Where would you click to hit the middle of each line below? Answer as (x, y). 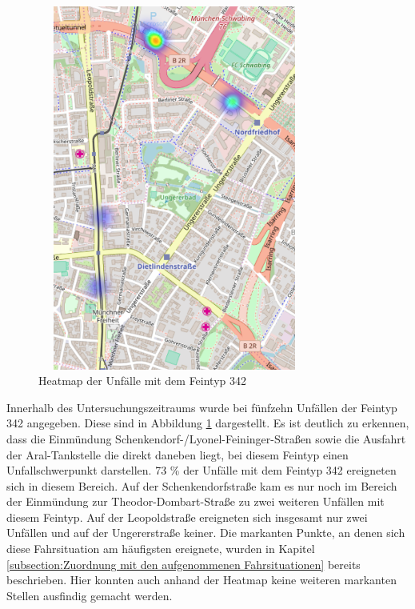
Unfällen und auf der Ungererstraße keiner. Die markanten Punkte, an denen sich (206, 533)
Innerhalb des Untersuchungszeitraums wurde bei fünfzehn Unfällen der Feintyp (202, 407)
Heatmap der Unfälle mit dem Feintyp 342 (143, 381)
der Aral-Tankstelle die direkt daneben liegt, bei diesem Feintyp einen (178, 454)
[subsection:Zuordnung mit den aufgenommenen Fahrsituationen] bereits (184, 564)
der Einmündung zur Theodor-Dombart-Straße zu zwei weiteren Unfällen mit (196, 501)
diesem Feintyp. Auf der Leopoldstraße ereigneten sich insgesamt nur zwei (187, 517)
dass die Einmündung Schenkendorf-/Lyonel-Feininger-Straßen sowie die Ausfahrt (206, 438)
